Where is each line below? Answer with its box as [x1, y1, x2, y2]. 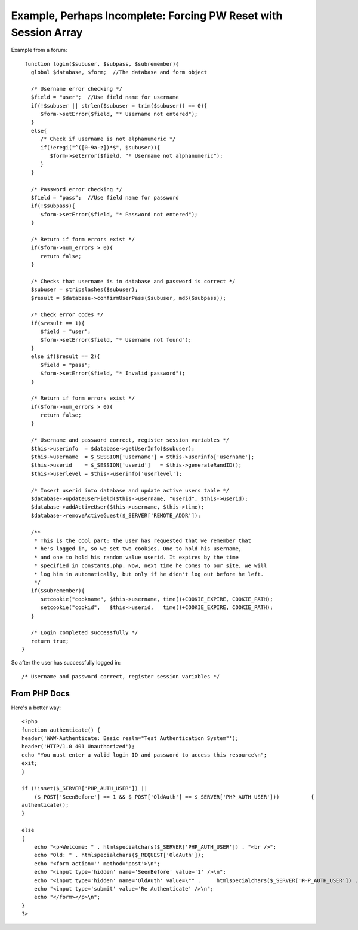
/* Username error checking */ [30, 85, 122, 92]
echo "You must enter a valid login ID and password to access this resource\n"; [21, 751, 267, 758]
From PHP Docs [11, 688, 70, 699]
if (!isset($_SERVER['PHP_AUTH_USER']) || [21, 785, 148, 792]
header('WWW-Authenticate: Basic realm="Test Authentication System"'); [21, 735, 239, 741]
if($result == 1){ [30, 320, 85, 326]
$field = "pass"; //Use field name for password [30, 194, 179, 201]
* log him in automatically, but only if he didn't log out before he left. [33, 571, 264, 577]
